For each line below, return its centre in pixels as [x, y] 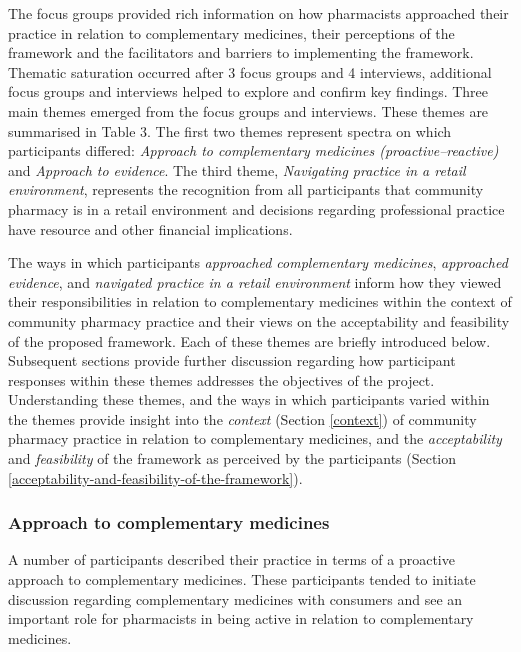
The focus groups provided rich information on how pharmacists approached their [258, 13]
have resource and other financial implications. [150, 228]
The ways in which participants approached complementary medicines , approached [258, 262]
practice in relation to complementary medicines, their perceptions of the [231, 32]
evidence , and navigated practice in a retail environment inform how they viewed [255, 281]
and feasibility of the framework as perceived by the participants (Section [232, 458]
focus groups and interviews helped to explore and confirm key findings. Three [248, 91]
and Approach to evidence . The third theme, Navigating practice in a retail [237, 169]
